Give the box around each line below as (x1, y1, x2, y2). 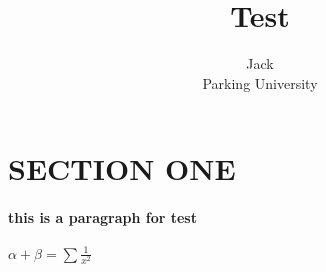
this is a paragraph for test (8, 207, 197, 228)
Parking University (202, 72, 318, 93)
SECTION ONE (8, 148, 236, 189)
